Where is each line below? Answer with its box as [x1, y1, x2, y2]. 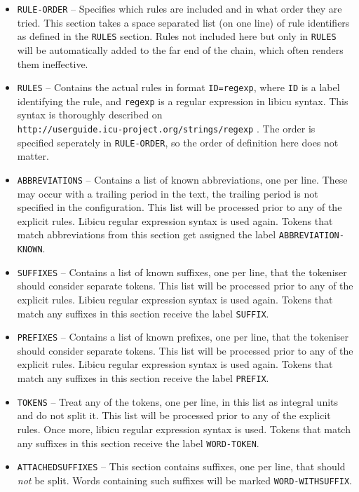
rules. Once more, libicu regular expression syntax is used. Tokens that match [17, 421, 351, 436]
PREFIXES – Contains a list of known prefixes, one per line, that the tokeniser [17, 329, 349, 344]
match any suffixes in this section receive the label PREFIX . [17, 371, 269, 385]
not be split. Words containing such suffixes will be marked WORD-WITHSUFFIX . [17, 472, 352, 487]
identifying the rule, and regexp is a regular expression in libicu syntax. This [17, 93, 348, 108]
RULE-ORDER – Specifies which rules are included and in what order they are [17, 1, 342, 15]
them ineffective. [17, 56, 88, 71]
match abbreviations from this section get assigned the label [17, 227, 276, 242]
